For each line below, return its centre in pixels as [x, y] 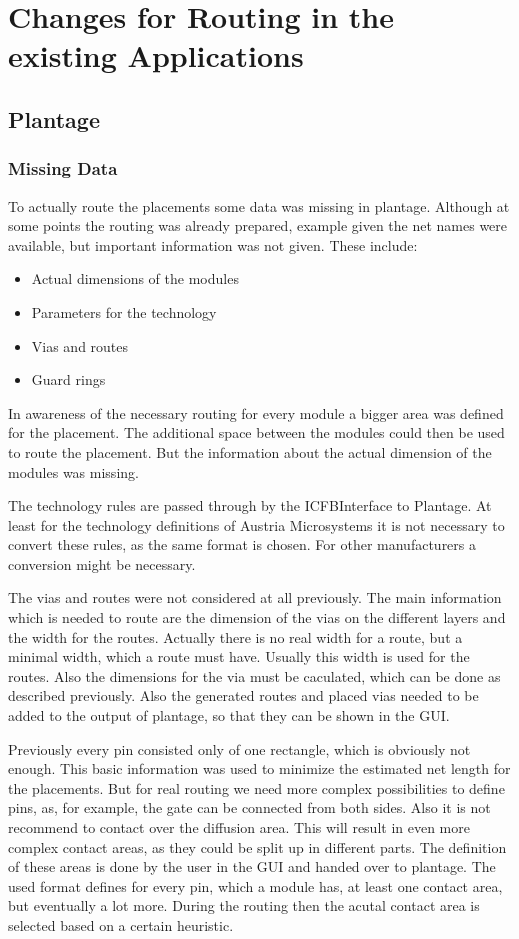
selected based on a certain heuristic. [121, 924]
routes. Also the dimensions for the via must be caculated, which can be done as [254, 675]
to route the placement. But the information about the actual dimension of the [250, 451]
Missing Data [63, 168]
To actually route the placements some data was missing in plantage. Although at [259, 205]
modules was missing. [73, 471]
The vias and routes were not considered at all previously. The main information [255, 597]
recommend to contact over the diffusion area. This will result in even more [239, 827]
